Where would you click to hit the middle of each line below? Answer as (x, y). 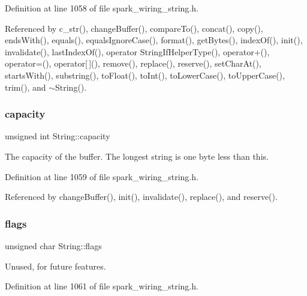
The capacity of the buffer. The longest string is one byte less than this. (137, 156)
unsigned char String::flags (53, 245)
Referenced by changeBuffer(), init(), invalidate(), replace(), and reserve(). (141, 197)
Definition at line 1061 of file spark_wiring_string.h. (102, 286)
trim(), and (25, 87)
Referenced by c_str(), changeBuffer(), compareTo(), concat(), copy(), (134, 28)
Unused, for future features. (55, 266)
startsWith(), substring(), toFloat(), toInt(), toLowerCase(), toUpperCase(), (145, 75)
